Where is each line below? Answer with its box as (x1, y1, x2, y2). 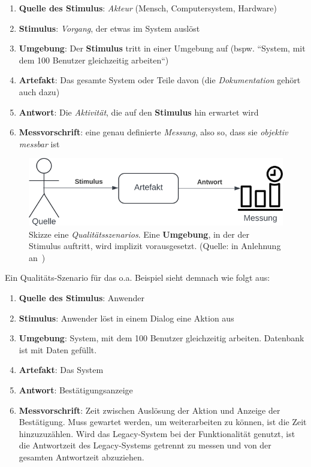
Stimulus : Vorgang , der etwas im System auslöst (19, 22, 200, 34)
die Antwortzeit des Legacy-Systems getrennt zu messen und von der (19, 439, 271, 451)
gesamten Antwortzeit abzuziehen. (19, 450, 144, 463)
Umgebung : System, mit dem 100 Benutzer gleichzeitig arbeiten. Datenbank (19, 332, 304, 344)
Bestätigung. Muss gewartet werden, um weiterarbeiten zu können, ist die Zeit (19, 416, 307, 428)
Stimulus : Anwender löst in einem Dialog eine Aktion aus (19, 311, 234, 324)
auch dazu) (19, 85, 60, 98)
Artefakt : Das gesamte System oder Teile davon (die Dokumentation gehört (19, 74, 301, 86)
